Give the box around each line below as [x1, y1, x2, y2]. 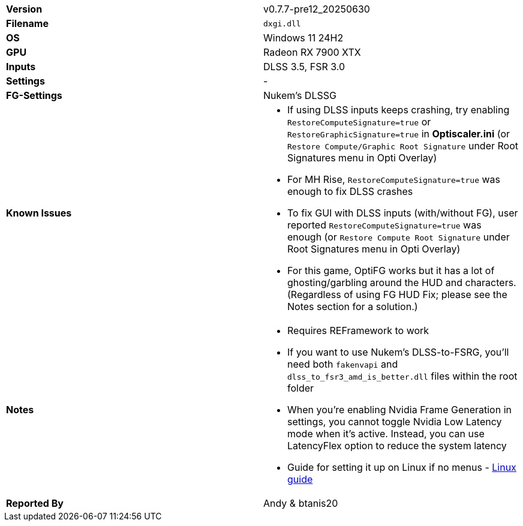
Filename [6, 17, 49, 29]
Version [6, 3, 43, 15]
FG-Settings [6, 89, 62, 101]
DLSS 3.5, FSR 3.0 [263, 61, 345, 73]
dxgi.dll [263, 19, 301, 28]
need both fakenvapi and [287, 358, 398, 370]
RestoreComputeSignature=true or [287, 116, 431, 128]
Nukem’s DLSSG [263, 89, 336, 101]
